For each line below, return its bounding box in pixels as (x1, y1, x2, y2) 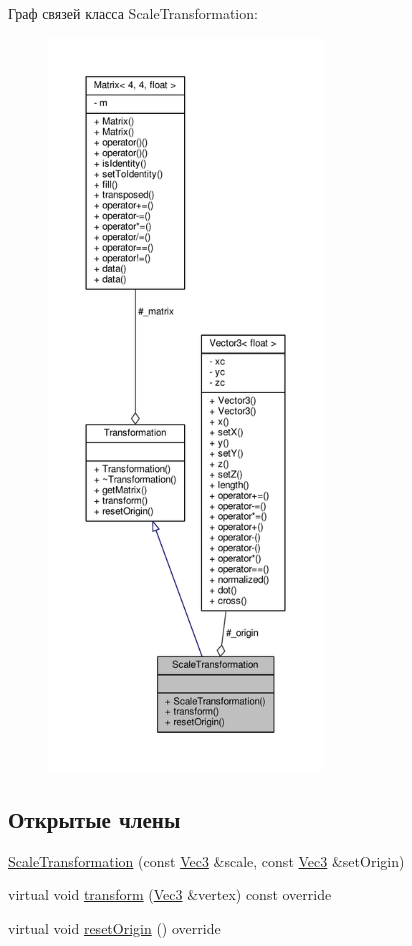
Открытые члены (8, 803, 181, 834)
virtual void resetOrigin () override (8, 917, 221, 938)
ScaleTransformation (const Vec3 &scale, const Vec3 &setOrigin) (8, 850, 405, 871)
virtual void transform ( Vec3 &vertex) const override (8, 884, 332, 905)
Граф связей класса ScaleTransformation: (8, 3, 258, 23)
